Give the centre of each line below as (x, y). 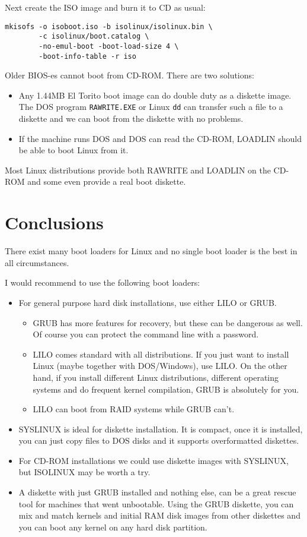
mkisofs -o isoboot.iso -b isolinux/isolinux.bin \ (109, 26)
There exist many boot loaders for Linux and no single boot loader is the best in (151, 251)
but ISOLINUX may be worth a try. (84, 472)
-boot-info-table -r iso (87, 56)
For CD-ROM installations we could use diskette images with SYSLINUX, (153, 460)
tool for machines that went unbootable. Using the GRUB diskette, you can (156, 503)
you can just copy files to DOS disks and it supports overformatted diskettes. (159, 440)
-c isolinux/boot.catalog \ (94, 37)
